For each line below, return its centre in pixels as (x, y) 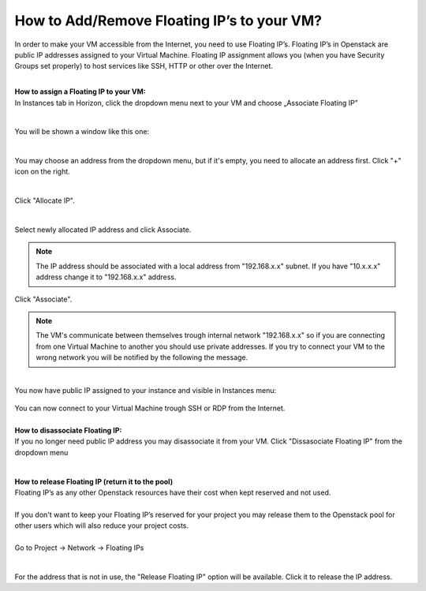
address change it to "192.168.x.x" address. (106, 277)
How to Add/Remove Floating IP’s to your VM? (168, 21)
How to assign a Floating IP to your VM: (80, 92)
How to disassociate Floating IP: (68, 431)
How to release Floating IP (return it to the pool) (94, 481)
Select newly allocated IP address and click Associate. (103, 230)
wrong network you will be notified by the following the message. (142, 357)
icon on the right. (42, 172)
